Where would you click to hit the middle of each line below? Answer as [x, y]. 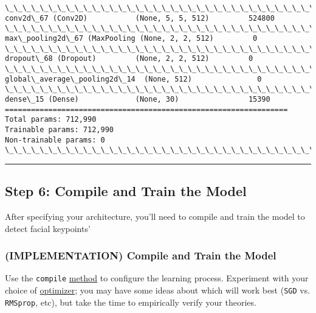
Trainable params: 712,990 [59, 129]
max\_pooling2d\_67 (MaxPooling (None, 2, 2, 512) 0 [131, 38]
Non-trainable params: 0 [55, 140]
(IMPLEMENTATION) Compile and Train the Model [141, 255]
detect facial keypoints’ [48, 228]
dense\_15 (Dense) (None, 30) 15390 [138, 99]
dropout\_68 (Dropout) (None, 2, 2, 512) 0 [129, 59]
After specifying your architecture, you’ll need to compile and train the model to [155, 216]
